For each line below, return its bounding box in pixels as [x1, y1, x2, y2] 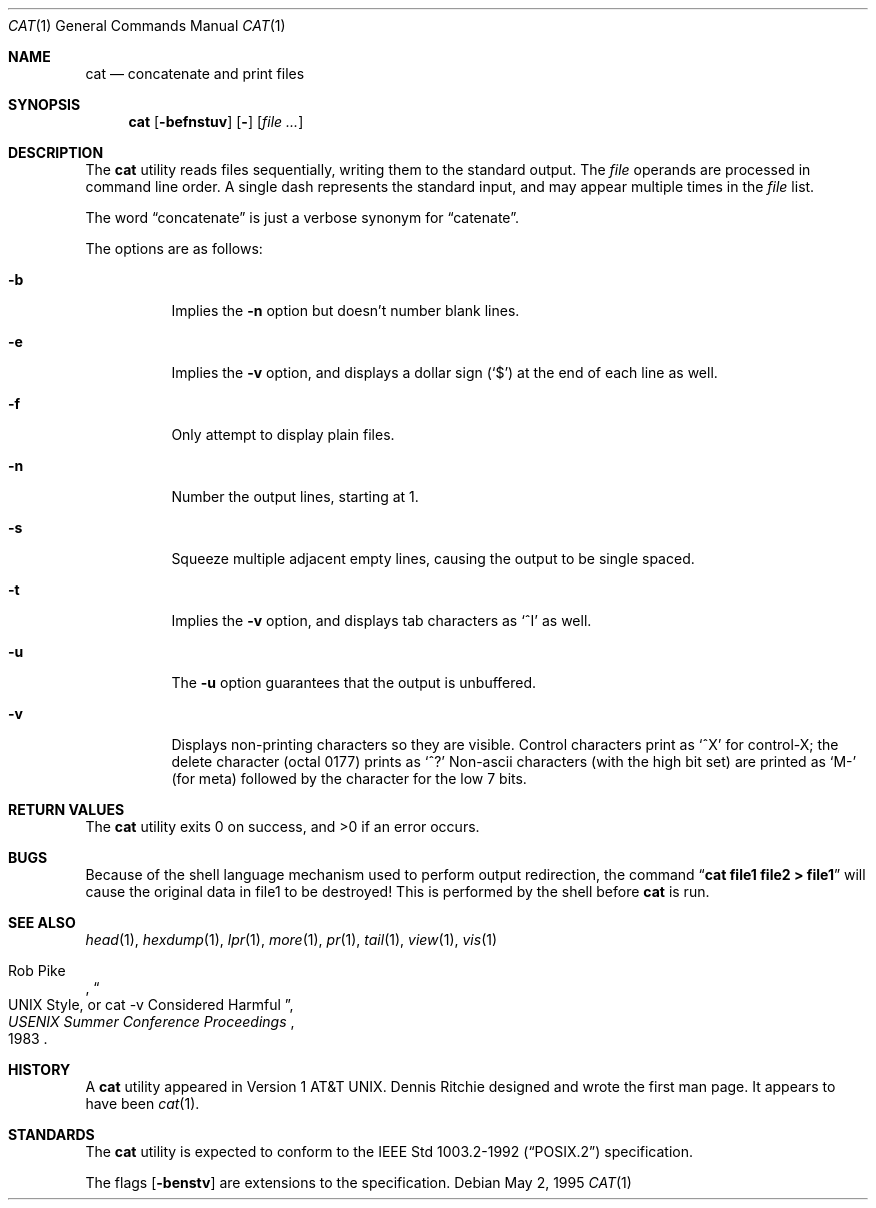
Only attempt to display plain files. [171, 426, 395, 443]
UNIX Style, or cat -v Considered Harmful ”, [8, 996, 294, 1013]
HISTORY [8, 1061, 71, 1078]
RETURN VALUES [8, 801, 125, 818]
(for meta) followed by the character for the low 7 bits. [171, 770, 527, 787]
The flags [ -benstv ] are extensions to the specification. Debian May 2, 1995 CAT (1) [85, 1174, 632, 1191]
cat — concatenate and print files [85, 65, 305, 82]
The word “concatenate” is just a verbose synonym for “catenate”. [85, 209, 519, 226]
